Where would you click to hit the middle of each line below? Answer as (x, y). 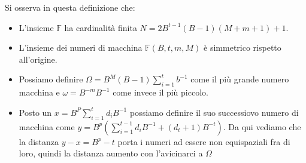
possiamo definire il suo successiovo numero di (214, 112)
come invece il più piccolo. (160, 92)
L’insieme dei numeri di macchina (81, 47)
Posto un (35, 112)
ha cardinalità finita (101, 27)
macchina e (39, 92)
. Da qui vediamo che (262, 126)
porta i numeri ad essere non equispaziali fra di (204, 141)
